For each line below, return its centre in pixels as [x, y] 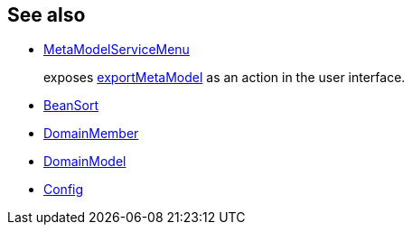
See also [47, 15]
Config [64, 190]
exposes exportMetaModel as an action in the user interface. [225, 78]
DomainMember [91, 134]
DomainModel [85, 162]
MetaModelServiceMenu [117, 50]
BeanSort [71, 106]
